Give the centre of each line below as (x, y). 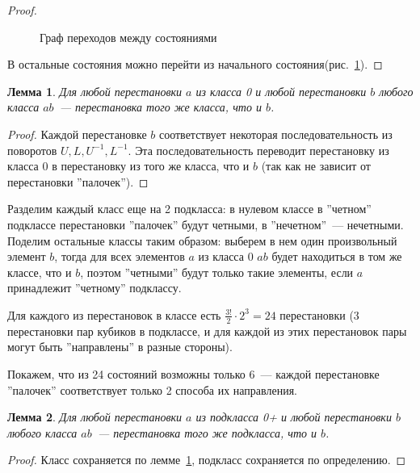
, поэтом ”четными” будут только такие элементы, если (217, 272)
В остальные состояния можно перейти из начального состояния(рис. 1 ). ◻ (195, 64)
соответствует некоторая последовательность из (275, 134)
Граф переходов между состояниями (128, 37)
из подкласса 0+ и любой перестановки (294, 417)
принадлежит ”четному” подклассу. (94, 288)
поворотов (32, 150)
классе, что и (40, 272)
